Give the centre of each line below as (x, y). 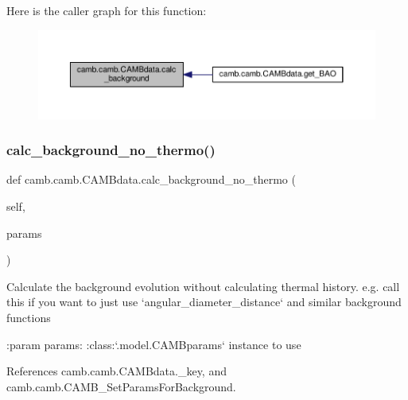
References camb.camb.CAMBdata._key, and (117, 371)
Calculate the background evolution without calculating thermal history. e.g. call (203, 286)
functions (29, 317)
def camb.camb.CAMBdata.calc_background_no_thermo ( (151, 179)
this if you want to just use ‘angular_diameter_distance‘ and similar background (204, 302)
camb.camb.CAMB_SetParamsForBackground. (121, 386)
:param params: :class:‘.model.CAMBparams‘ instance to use (154, 344)
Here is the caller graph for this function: (107, 10)
